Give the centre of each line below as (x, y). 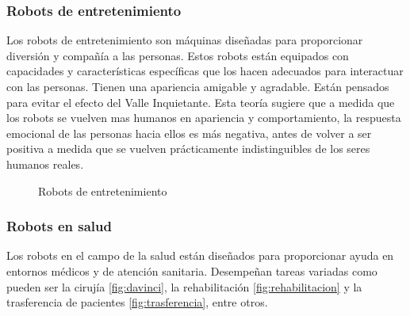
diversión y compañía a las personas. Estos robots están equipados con (178, 55)
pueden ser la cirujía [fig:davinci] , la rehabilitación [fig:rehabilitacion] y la (184, 286)
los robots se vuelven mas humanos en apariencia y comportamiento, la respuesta (204, 118)
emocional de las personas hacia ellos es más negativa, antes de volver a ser (189, 133)
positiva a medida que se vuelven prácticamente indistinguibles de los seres (188, 148)
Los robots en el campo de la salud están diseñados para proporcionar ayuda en (200, 255)
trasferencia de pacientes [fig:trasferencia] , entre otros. (137, 302)
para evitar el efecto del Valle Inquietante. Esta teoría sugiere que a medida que (201, 102)
